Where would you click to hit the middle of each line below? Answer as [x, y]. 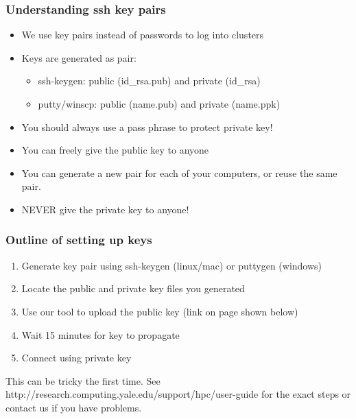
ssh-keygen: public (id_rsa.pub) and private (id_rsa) [149, 81]
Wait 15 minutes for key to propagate [100, 334]
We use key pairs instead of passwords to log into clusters [143, 35]
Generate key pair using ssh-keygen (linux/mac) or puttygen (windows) [172, 265]
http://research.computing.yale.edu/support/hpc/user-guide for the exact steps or [178, 394]
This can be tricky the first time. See [83, 380]
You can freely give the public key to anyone [115, 150]
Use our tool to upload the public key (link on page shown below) [160, 311]
